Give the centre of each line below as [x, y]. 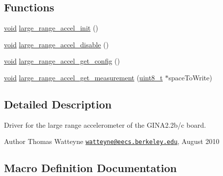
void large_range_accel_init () [51, 28]
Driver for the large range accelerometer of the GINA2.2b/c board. [105, 124]
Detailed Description [58, 104]
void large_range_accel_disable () [56, 44]
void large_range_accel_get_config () [62, 61]
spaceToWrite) [190, 77]
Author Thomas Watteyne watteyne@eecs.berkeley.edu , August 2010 [112, 141]
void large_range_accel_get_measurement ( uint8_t [83, 77]
